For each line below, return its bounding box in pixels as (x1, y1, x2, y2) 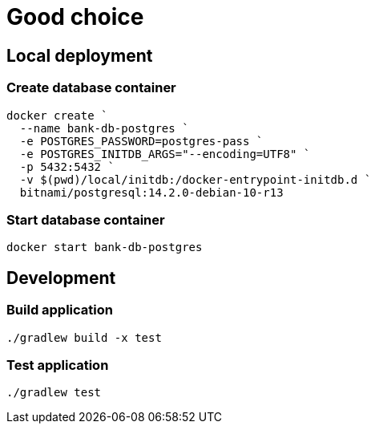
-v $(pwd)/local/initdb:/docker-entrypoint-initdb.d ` (19, 172, 372, 186)
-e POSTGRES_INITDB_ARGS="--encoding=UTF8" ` (19, 147, 311, 160)
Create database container (6, 79, 176, 96)
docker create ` (6, 108, 108, 122)
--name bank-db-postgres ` (19, 121, 189, 135)
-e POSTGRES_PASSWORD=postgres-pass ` (19, 134, 264, 148)
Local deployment (6, 45, 153, 66)
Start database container (6, 211, 165, 228)
